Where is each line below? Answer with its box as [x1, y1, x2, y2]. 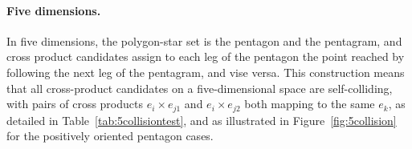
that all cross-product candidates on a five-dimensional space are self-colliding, [6, 79, 393, 96]
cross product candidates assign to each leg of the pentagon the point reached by [6, 48, 405, 65]
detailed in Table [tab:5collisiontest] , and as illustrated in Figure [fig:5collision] [6, 111, 397, 128]
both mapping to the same [244, 95, 375, 112]
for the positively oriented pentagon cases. [6, 127, 214, 144]
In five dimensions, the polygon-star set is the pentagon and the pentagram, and [6, 32, 402, 49]
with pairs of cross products [6, 95, 143, 112]
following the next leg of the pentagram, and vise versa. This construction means [6, 63, 405, 80]
